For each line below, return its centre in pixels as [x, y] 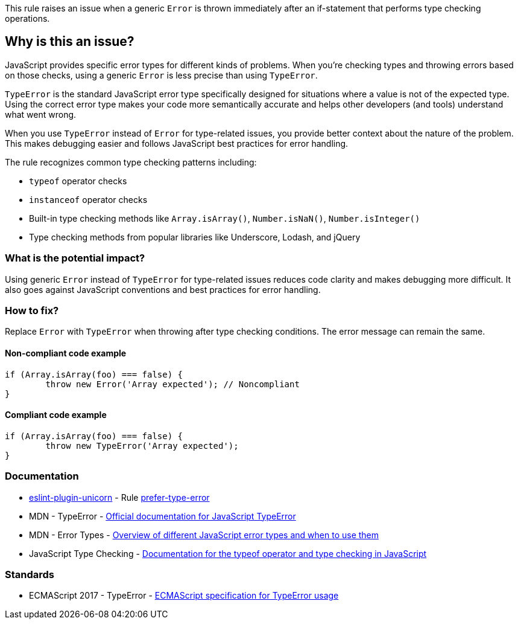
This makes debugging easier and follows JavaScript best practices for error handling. [177, 143]
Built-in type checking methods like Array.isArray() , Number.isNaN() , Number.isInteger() [225, 218]
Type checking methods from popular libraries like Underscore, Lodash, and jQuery [195, 237]
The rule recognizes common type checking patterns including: [131, 162]
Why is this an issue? [70, 42]
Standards [30, 574]
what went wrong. [41, 114]
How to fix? [32, 310]
